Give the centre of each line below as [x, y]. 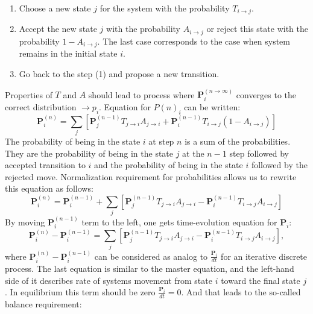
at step [161, 141]
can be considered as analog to [151, 256]
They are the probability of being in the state [89, 153]
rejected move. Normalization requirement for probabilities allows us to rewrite [151, 176]
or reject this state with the [257, 29]
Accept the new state [58, 29]
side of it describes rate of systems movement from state [109, 280]
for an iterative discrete [264, 256]
